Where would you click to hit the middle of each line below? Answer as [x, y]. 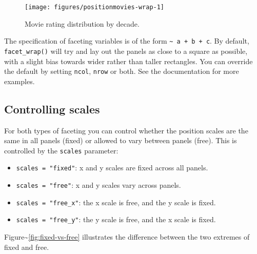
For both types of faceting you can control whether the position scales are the [126, 130]
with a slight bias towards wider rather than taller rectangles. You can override [128, 61]
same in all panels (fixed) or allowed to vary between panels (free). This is [121, 140]
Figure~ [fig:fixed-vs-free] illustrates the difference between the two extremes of [127, 237]
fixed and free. [27, 247]
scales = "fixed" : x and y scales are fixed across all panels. [112, 168]
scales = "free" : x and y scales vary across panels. [98, 185]
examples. [19, 81]
